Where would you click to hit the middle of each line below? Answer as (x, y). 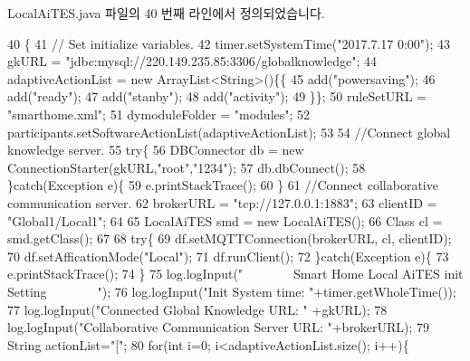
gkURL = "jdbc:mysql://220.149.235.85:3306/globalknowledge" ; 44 (192, 61)
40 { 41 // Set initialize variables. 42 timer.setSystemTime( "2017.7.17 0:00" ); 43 (229, 43)
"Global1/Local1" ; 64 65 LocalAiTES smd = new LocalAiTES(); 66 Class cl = (225, 220)
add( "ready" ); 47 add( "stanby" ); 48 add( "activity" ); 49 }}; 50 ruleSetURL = (217, 96)
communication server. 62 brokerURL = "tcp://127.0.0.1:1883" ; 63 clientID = (222, 202)
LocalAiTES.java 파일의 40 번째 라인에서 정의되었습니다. (166, 13)
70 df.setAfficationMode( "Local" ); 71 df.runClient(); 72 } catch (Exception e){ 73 (228, 256)
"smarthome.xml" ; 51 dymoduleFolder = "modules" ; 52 (159, 114)
